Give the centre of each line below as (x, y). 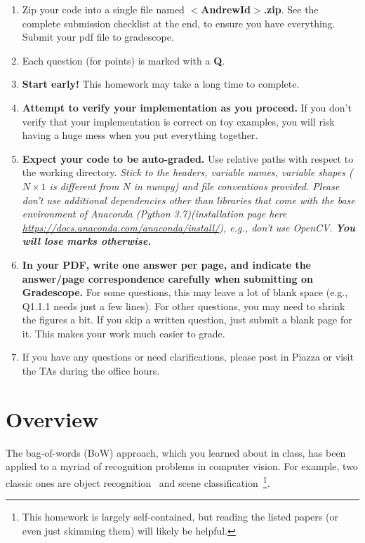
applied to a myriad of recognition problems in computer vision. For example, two (182, 466)
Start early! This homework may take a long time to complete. (161, 84)
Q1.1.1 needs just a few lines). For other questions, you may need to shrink (184, 306)
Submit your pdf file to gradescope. (98, 37)
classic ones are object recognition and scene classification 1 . (138, 481)
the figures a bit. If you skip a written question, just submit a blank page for (187, 320)
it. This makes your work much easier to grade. (124, 333)
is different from (84, 186)
